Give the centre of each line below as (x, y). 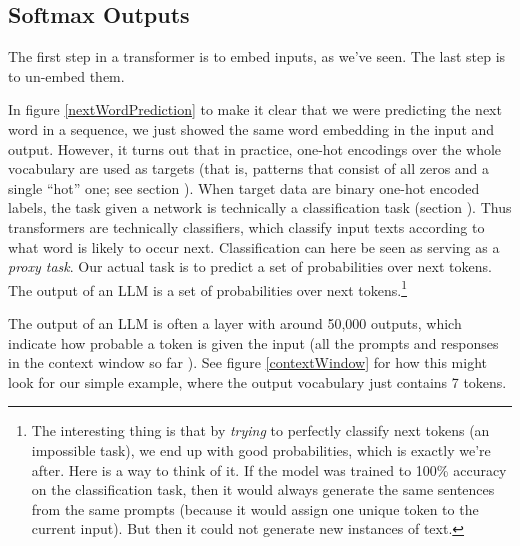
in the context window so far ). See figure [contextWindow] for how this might (248, 362)
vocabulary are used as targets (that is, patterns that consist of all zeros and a (249, 168)
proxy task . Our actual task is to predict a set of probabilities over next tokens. (250, 266)
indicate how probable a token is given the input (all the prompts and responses (253, 342)
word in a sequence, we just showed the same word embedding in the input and (251, 128)
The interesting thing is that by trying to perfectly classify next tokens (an (260, 430)
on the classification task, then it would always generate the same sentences (263, 489)
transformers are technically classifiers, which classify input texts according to (246, 226)
